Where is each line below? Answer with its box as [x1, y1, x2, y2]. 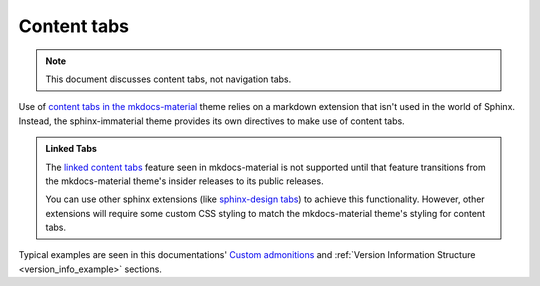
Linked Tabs [45, 143, 97, 155]
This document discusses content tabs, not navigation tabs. [45, 73, 292, 85]
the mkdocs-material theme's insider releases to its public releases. [45, 175, 324, 187]
